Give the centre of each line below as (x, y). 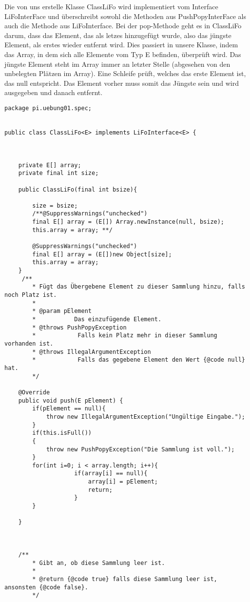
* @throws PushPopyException (79, 327)
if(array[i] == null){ (111, 474)
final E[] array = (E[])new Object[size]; (102, 254)
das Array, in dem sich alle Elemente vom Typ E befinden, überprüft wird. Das (123, 54)
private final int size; (58, 173)
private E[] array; (50, 165)
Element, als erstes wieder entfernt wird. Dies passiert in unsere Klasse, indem (121, 45)
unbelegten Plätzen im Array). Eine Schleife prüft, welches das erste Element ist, (125, 73)
